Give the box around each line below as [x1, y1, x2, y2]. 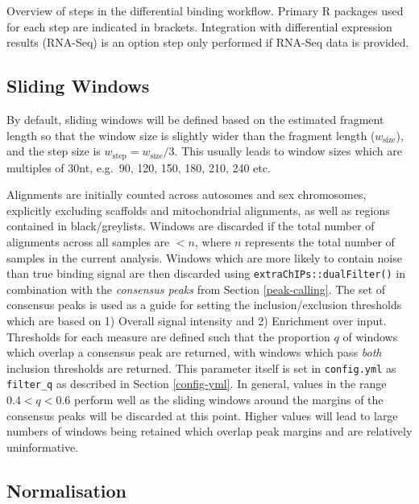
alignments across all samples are [6, 233, 170, 250]
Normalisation [6, 477, 127, 502]
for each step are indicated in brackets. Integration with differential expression [6, 18, 392, 35]
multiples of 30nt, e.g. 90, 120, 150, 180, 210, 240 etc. [6, 159, 271, 176]
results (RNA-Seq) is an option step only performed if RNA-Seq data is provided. [6, 34, 409, 51]
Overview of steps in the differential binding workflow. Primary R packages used [6, 2, 404, 19]
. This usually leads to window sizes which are [174, 143, 402, 159]
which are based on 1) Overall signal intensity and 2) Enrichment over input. [6, 312, 387, 329]
